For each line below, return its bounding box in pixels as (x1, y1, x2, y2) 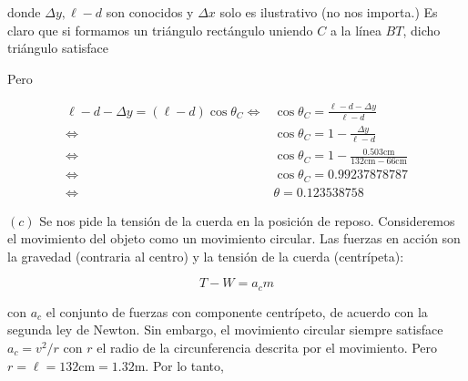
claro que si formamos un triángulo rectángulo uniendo (7, 20, 313, 39)
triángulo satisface (7, 38, 109, 57)
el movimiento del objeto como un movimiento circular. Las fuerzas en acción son (7, 229, 461, 248)
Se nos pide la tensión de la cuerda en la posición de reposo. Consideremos (39, 211, 455, 230)
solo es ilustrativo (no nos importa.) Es (219, 3, 438, 21)
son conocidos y (106, 3, 194, 21)
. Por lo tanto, (145, 355, 224, 375)
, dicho (402, 20, 441, 39)
